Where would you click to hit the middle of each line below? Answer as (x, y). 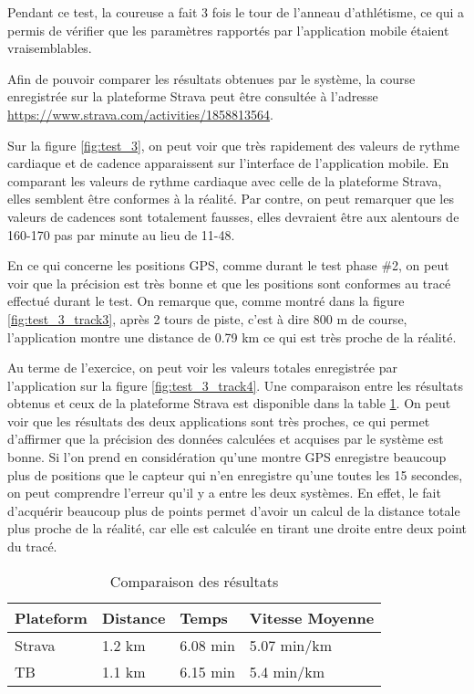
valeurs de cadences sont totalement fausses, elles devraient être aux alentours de (233, 216)
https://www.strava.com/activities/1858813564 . (140, 114)
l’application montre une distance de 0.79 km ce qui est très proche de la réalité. (232, 336)
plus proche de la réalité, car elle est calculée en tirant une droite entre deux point (237, 528)
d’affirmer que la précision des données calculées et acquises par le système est (226, 439)
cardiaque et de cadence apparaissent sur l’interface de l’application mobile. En (228, 163)
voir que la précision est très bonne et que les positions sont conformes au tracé (229, 283)
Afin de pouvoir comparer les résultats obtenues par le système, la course (211, 78)
